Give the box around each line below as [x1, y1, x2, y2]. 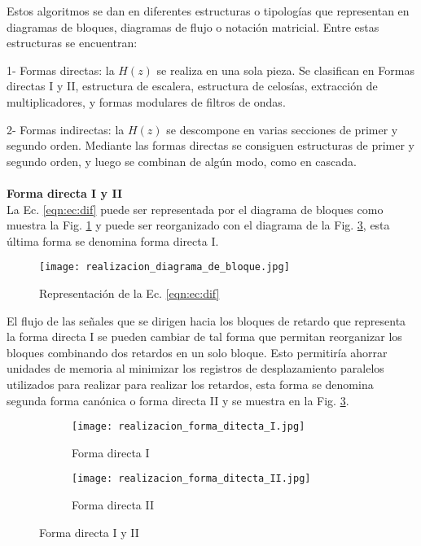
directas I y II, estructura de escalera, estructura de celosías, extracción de [7, 77, 378, 94]
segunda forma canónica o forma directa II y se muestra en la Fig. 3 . [7, 391, 349, 408]
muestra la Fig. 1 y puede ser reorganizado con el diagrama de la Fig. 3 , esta [7, 216, 390, 234]
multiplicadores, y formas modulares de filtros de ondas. [7, 93, 286, 110]
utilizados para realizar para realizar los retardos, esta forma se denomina [7, 375, 374, 392]
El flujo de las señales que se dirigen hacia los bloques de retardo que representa [7, 312, 406, 329]
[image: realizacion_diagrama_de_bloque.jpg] [39, 261, 290, 273]
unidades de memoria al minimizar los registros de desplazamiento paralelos [7, 360, 384, 377]
